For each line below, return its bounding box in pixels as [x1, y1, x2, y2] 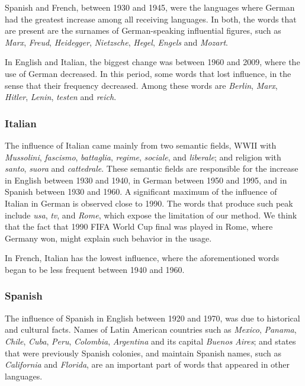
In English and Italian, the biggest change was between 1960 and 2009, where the [5, 56, 300, 68]
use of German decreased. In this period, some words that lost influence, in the [5, 67, 291, 79]
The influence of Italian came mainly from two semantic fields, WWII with [5, 139, 277, 151]
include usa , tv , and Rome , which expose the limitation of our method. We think [5, 208, 297, 221]
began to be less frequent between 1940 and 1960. [5, 263, 185, 275]
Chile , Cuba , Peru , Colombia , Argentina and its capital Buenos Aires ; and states [5, 334, 296, 347]
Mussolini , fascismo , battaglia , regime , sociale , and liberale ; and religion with [5, 150, 281, 163]
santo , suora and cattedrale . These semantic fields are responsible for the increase [5, 162, 298, 175]
